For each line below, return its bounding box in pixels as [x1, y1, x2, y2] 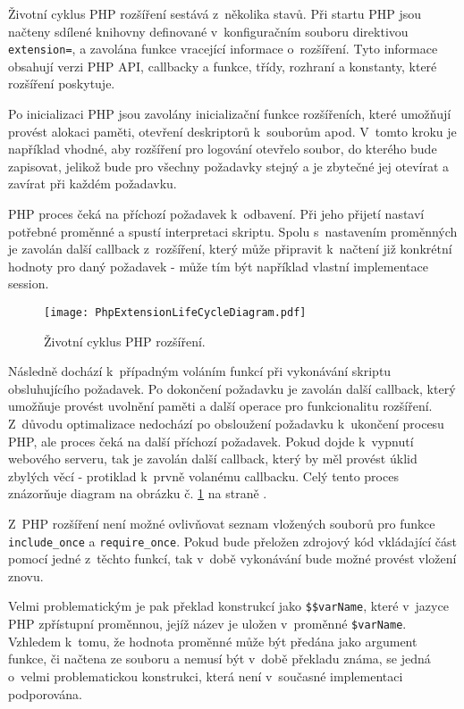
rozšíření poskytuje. [8, 74, 115, 93]
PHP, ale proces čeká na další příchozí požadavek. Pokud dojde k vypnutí [8, 431, 414, 450]
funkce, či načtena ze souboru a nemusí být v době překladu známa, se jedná [8, 649, 431, 668]
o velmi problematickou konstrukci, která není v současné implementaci [8, 666, 403, 685]
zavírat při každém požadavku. [8, 174, 177, 193]
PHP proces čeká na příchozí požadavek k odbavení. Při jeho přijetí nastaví [8, 204, 425, 222]
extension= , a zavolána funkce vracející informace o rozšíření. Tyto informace [8, 39, 438, 58]
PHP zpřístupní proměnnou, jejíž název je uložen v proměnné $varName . [8, 614, 407, 633]
